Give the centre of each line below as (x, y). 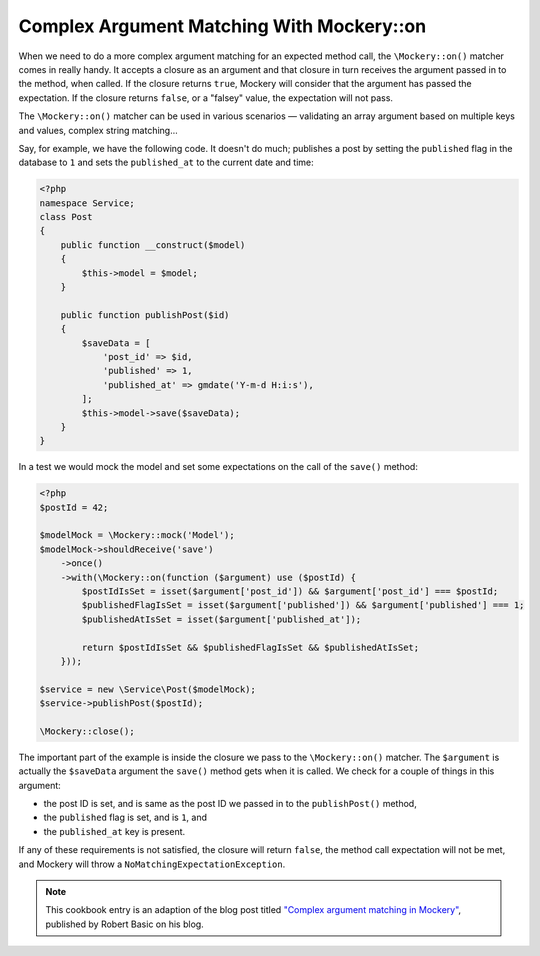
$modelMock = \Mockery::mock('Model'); (137, 535)
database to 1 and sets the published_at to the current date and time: (166, 162)
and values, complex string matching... (98, 130)
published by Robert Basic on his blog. (124, 924)
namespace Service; (87, 203)
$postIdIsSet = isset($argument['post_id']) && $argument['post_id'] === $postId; (290, 591)
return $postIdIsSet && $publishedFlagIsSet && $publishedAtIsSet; (250, 647)
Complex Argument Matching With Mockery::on (222, 26)
